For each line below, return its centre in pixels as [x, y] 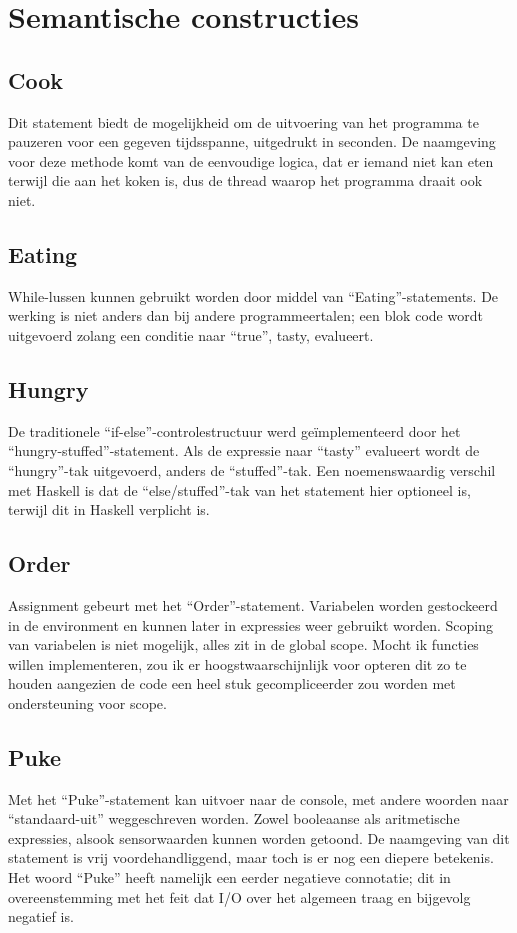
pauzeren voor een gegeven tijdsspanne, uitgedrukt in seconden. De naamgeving [252, 141]
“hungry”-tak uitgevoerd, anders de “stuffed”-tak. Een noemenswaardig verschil [252, 469]
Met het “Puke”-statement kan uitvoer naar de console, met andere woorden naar [258, 798]
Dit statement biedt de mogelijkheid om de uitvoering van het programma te [243, 121]
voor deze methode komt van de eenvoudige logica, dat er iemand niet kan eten [251, 160]
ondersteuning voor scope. [87, 702]
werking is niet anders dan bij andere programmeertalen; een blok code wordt [245, 315]
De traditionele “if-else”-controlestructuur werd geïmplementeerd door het [234, 430]
